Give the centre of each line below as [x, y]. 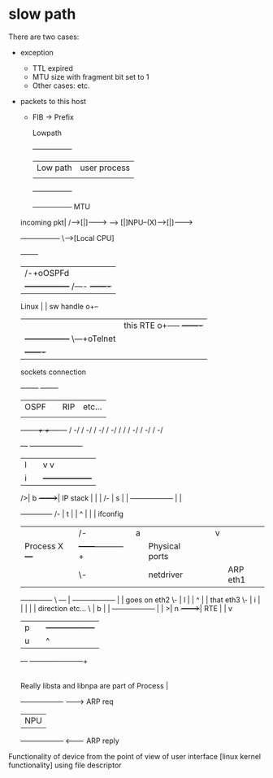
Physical [165, 546]
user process [105, 168]
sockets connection [53, 372]
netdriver [166, 575]
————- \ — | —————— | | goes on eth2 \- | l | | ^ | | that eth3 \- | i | [140, 600]
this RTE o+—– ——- [163, 325]
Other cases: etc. [61, 85]
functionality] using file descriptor [65, 765]
